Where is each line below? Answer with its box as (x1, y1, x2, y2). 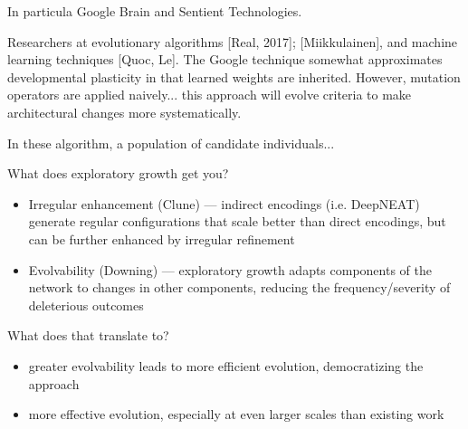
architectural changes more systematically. (7, 102, 242, 121)
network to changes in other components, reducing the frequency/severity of (28, 278, 451, 297)
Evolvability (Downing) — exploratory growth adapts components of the (28, 260, 432, 279)
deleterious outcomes (28, 295, 144, 314)
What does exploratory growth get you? (7, 164, 229, 183)
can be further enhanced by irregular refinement (28, 229, 295, 248)
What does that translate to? (7, 326, 169, 345)
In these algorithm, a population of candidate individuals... (7, 133, 335, 152)
